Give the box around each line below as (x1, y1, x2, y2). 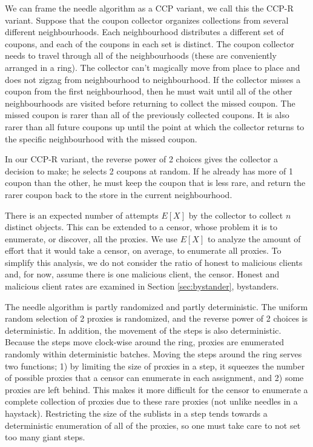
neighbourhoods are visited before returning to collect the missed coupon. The (5, 96, 295, 109)
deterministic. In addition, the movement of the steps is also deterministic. (5, 323, 282, 336)
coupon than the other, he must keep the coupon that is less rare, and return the (5, 176, 306, 189)
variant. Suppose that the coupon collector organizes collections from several (5, 13, 289, 26)
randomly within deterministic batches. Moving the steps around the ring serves (5, 348, 302, 360)
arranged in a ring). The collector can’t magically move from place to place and (5, 61, 300, 73)
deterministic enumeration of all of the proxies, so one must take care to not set (5, 419, 301, 431)
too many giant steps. (5, 431, 85, 443)
